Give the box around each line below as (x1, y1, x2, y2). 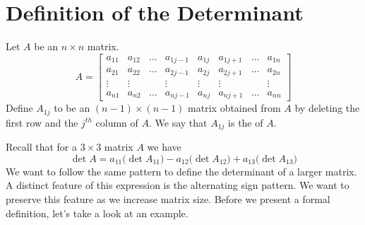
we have (147, 139, 181, 154)
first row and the (6, 115, 78, 129)
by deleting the (294, 100, 360, 115)
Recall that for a (6, 139, 77, 154)
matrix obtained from (188, 100, 281, 115)
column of (95, 115, 138, 129)
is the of (228, 115, 263, 129)
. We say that (148, 115, 208, 129)
